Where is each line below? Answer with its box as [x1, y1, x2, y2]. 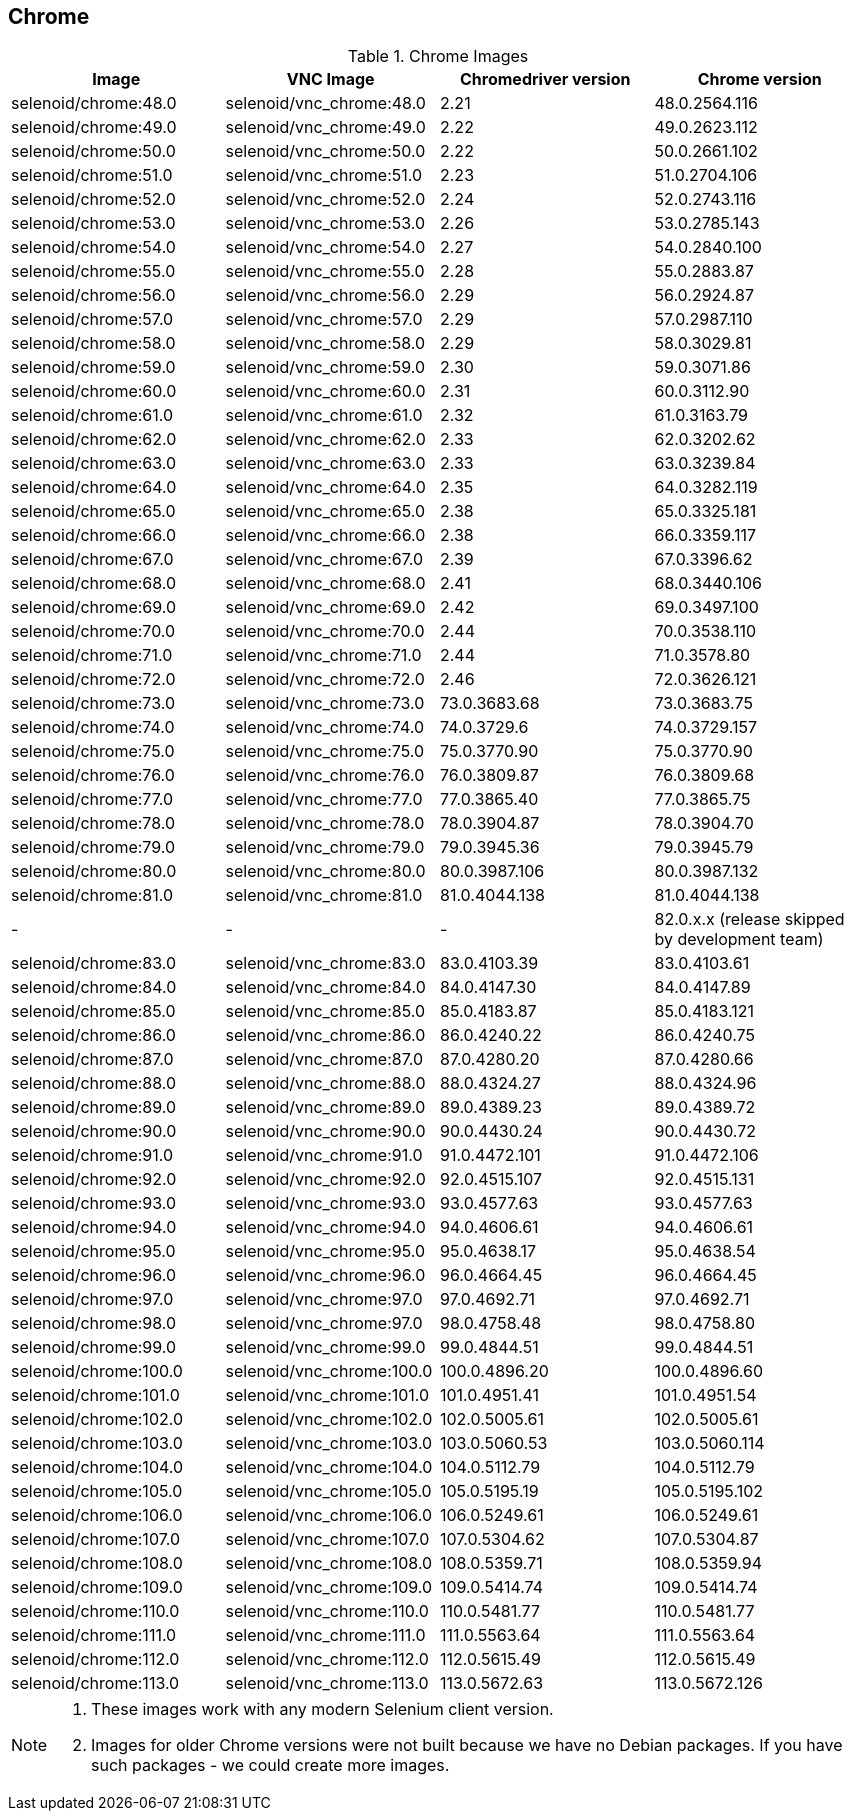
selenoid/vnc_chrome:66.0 [225, 525, 426, 546]
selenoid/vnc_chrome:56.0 [225, 285, 425, 306]
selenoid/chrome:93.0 [11, 1193, 177, 1214]
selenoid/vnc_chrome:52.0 [225, 189, 426, 210]
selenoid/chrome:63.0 [11, 453, 177, 474]
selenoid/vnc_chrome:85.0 [225, 1001, 426, 1022]
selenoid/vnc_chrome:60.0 [225, 381, 426, 402]
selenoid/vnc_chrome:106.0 [225, 1505, 433, 1526]
